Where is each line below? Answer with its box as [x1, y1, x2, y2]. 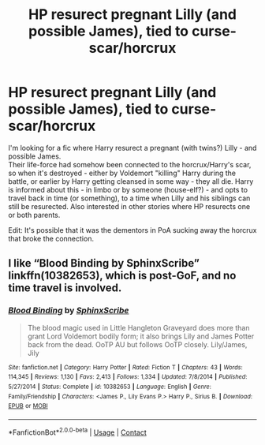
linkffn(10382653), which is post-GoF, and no [8, 269, 237, 282]
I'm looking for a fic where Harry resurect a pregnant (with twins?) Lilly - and [8, 143, 257, 152]
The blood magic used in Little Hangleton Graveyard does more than [27, 323, 250, 332]
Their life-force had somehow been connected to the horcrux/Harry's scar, [8, 159, 252, 169]
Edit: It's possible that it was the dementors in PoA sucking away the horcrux [8, 225, 257, 234]
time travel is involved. [8, 282, 122, 295]
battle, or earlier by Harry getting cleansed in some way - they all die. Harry [8, 176, 254, 186]
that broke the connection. [8, 234, 95, 243]
